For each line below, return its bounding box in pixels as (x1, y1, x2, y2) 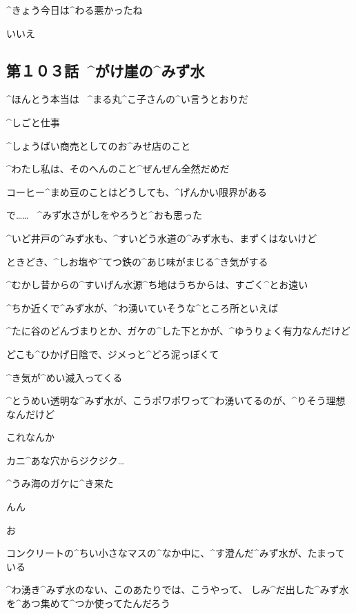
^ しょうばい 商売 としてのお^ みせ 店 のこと (6, 138, 191, 152)
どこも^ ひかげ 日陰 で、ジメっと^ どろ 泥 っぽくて (6, 346, 219, 361)
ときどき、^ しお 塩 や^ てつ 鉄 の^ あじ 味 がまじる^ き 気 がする (6, 254, 268, 268)
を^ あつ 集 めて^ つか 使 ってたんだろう (6, 596, 171, 611)
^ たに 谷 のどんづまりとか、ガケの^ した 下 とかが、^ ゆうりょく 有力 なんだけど (6, 324, 350, 338)
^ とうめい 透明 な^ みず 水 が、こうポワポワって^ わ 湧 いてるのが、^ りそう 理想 (6, 393, 346, 408)
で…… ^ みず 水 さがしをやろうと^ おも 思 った (6, 208, 203, 222)
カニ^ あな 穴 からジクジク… (6, 453, 125, 467)
